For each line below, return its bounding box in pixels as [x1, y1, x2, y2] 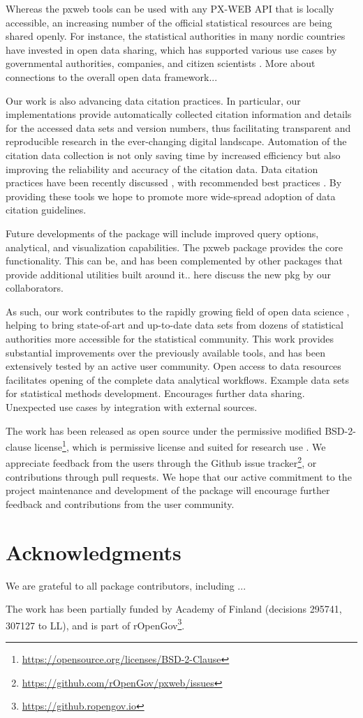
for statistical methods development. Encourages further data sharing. [6, 386, 305, 401]
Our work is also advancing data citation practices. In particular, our [6, 93, 301, 107]
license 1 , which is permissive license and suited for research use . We [34, 437, 326, 454]
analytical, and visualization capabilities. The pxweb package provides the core [6, 239, 343, 254]
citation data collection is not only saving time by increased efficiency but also [6, 147, 341, 162]
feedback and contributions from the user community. [6, 496, 235, 511]
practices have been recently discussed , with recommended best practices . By [6, 175, 342, 190]
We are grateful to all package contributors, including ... [6, 578, 246, 592]
